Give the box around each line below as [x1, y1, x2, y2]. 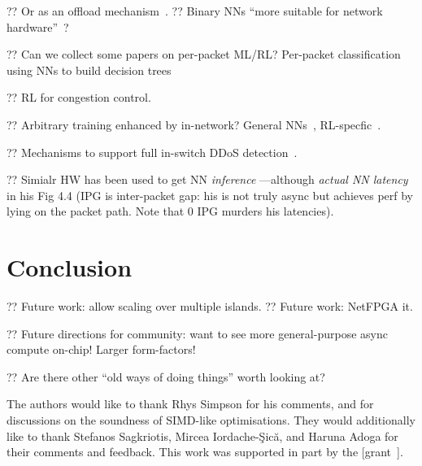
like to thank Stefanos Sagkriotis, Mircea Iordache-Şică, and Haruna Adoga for [7, 427, 398, 444]
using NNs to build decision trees [7, 61, 172, 78]
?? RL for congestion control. [7, 89, 151, 106]
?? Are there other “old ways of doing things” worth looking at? [7, 368, 325, 385]
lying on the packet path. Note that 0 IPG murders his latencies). [7, 203, 334, 220]
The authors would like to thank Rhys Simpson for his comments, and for [7, 395, 374, 412]
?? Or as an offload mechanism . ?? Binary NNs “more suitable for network [7, 2, 383, 19]
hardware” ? [7, 18, 69, 35]
